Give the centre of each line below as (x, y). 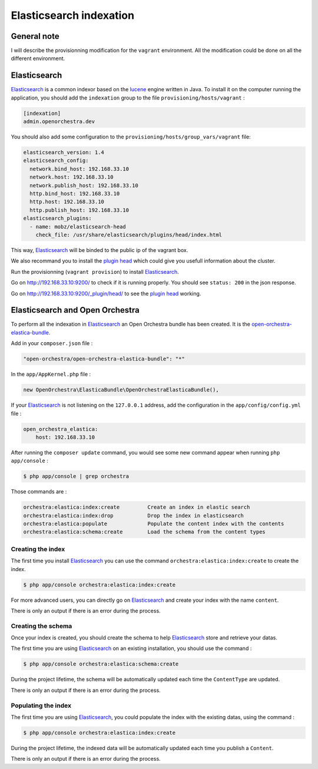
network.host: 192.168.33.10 (72, 177)
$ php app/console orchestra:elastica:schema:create (101, 664)
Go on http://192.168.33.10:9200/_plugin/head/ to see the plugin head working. (106, 293)
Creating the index (38, 549)
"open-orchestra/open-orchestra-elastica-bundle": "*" (104, 359)
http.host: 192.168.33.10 (67, 202)
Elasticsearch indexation (73, 15)
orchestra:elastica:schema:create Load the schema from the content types (145, 532)
